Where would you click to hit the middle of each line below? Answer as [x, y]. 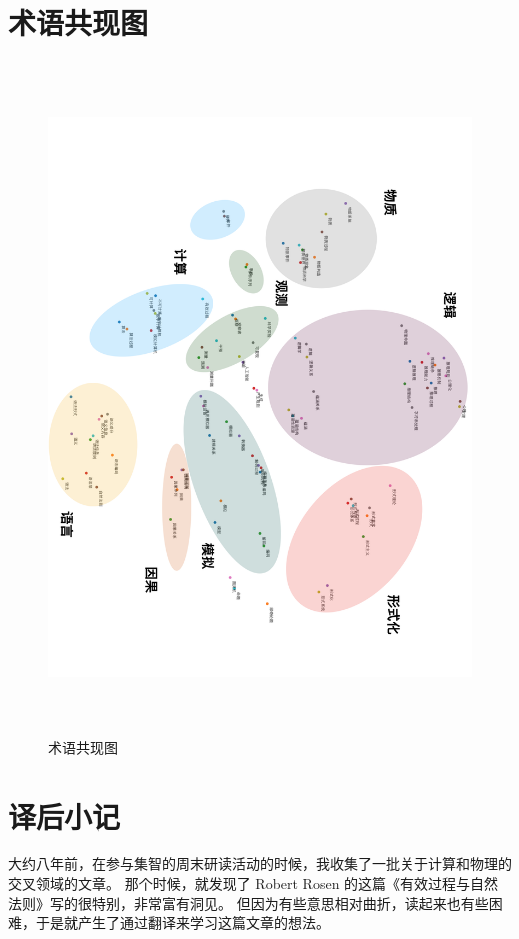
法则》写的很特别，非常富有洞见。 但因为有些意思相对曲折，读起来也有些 [248, 902]
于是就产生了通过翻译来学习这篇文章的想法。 [182, 922]
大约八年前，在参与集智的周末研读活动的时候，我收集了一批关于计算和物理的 [260, 863]
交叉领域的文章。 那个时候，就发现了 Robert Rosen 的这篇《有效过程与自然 [253, 883]
